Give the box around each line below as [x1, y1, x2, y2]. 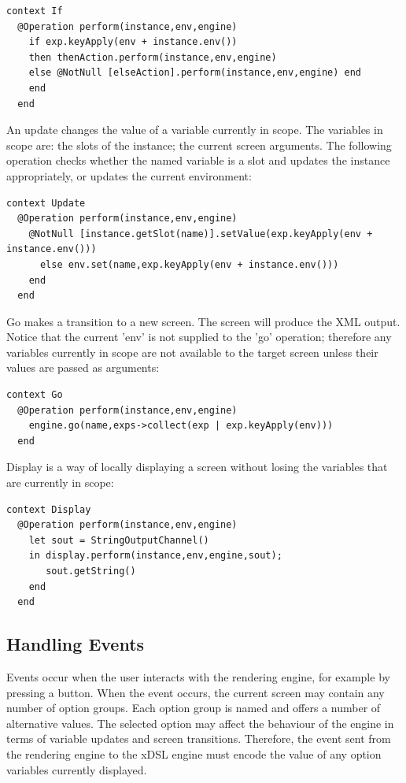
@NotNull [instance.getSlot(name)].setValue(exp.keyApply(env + [28, 228, 373, 239]
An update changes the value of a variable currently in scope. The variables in [6, 121, 383, 138]
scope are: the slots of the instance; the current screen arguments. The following [6, 136, 392, 153]
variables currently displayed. [6, 761, 147, 777]
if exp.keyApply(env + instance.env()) [28, 36, 238, 48]
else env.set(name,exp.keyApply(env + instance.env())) [39, 258, 339, 270]
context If [6, 6, 63, 17]
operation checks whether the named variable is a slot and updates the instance [6, 152, 390, 169]
